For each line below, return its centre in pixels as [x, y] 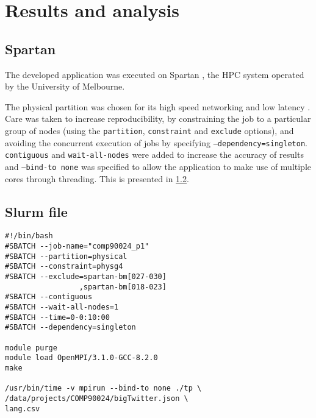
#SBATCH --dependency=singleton [70, 328]
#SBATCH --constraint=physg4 [64, 267]
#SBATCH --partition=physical [66, 256]
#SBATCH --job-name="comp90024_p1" [77, 246]
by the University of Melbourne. [65, 86]
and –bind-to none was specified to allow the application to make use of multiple [158, 166]
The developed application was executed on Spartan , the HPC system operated [155, 74]
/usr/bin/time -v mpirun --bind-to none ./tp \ [103, 388]
